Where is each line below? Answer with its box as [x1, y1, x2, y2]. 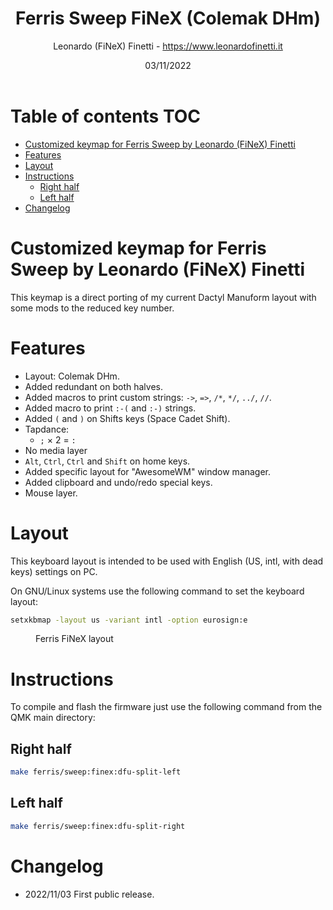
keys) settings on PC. [10, 565, 98, 577]
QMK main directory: [10, 712, 96, 724]
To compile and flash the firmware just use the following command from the [10, 701, 323, 713]
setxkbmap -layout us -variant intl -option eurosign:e [10, 615, 248, 625]
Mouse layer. [24, 487, 78, 499]
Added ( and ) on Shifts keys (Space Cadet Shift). [24, 412, 231, 424]
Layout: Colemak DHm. [24, 370, 120, 382]
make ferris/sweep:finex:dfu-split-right [10, 821, 186, 831]
